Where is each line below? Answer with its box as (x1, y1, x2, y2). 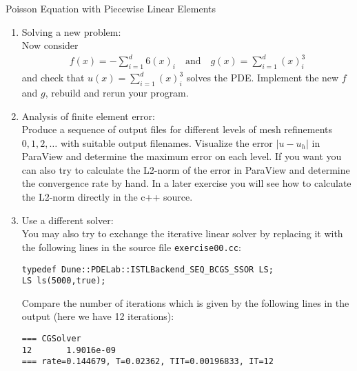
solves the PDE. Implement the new (186, 70, 339, 85)
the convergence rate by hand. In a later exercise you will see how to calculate (21, 176, 351, 190)
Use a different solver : (21, 212, 114, 227)
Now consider (21, 38, 79, 52)
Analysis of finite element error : (21, 108, 155, 123)
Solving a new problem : (21, 24, 121, 39)
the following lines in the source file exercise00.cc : (21, 239, 241, 254)
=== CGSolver (21, 334, 81, 343)
